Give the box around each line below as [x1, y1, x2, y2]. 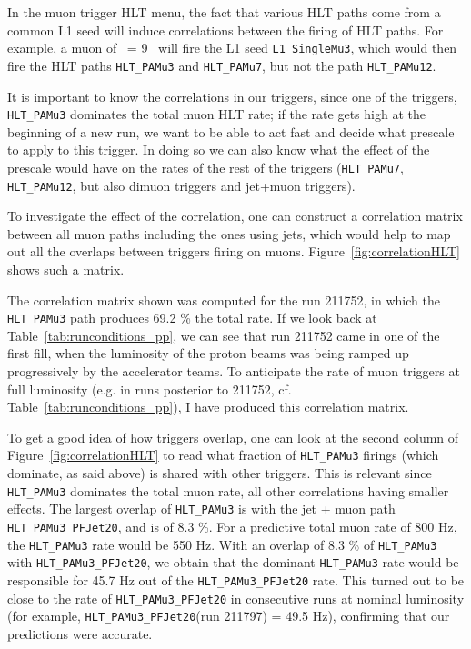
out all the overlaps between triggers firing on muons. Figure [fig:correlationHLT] [7, 242, 460, 261]
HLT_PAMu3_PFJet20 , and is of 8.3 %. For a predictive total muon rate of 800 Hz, [7, 517, 457, 535]
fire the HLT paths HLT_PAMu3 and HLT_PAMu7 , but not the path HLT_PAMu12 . [7, 55, 436, 75]
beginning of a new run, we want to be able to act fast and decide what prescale [7, 122, 455, 141]
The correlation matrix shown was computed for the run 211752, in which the [7, 290, 440, 309]
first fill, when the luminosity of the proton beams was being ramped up [7, 344, 409, 363]
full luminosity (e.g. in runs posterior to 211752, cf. [7, 379, 292, 398]
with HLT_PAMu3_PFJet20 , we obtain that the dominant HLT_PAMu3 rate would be [7, 553, 459, 572]
